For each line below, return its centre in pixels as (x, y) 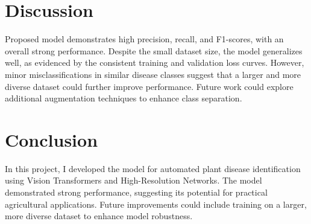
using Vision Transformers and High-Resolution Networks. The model (134, 180)
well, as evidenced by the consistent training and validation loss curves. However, (155, 62)
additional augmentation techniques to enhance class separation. (124, 98)
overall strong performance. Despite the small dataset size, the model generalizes (154, 50)
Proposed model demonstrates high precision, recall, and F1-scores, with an (144, 39)
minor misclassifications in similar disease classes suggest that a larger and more (153, 74)
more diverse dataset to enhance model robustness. (99, 216)
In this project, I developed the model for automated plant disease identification (153, 168)
